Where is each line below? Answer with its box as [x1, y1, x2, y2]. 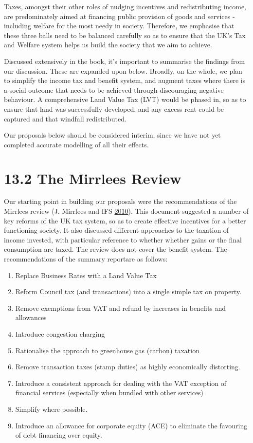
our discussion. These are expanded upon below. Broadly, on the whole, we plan [4, 65, 242, 76]
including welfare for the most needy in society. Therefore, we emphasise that [4, 20, 235, 31]
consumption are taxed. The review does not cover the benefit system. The [4, 244, 227, 254]
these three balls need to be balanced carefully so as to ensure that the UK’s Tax [4, 30, 246, 40]
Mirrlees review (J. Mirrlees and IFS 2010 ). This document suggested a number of [4, 206, 249, 216]
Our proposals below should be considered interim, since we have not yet [4, 130, 221, 140]
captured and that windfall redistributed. [4, 113, 126, 123]
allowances [15, 312, 47, 322]
